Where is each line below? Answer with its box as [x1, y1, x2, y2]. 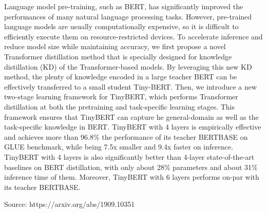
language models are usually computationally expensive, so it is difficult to [4, 21, 239, 32]
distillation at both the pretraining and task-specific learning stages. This [4, 101, 235, 112]
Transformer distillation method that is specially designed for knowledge [4, 51, 232, 61]
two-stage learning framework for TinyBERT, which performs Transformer [4, 91, 238, 102]
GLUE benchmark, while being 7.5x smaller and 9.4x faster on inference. [4, 141, 234, 152]
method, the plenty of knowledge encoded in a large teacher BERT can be [4, 71, 237, 82]
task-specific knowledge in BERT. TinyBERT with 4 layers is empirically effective [4, 121, 261, 132]
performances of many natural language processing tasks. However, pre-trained [4, 11, 252, 22]
